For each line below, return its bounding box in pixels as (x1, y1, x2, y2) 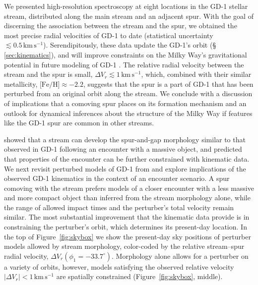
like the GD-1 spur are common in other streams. (4, 117, 154, 128)
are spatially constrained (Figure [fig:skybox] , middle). (56, 271, 223, 282)
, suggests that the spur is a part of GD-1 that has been (83, 78, 254, 89)
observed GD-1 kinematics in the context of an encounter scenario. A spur (4, 173, 230, 183)
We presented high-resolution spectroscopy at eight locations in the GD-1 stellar (4, 1, 248, 11)
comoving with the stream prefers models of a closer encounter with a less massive (4, 182, 254, 193)
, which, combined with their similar (141, 69, 252, 79)
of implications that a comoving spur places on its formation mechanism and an (4, 98, 247, 108)
